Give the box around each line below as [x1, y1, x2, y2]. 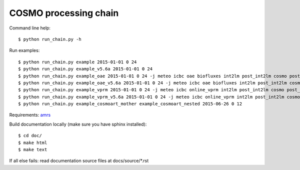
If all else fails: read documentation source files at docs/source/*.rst [9, 158, 149, 164]
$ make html [18, 140, 47, 146]
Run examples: [9, 47, 40, 53]
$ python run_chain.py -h [18, 36, 82, 42]
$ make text [18, 147, 47, 153]
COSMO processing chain [9, 7, 119, 18]
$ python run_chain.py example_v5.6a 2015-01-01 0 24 [18, 66, 152, 72]
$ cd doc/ [18, 133, 42, 139]
